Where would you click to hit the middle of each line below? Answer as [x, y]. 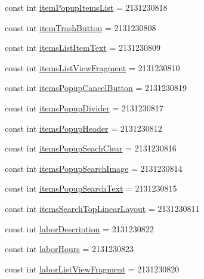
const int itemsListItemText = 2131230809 [83, 48]
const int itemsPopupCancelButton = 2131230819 [96, 88]
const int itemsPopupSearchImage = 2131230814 [94, 168]
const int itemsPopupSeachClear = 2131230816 [91, 148]
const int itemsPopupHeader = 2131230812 [84, 128]
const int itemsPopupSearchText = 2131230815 [91, 188]
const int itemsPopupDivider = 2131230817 [84, 107]
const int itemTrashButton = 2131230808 [81, 27]
